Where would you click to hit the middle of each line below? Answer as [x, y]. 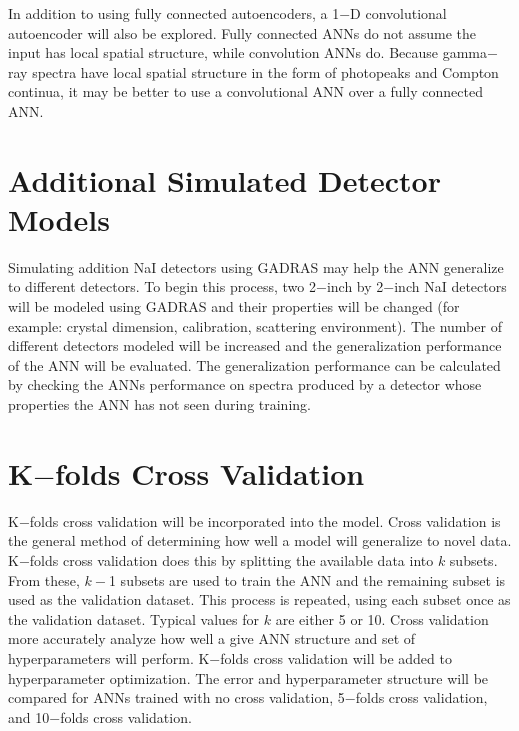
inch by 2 [355, 286]
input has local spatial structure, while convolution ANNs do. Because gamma [247, 52]
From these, [44, 579]
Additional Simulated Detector [224, 179]
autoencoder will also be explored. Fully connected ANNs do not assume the [242, 32]
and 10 [29, 716]
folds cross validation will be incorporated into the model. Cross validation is [265, 520]
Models [59, 218]
